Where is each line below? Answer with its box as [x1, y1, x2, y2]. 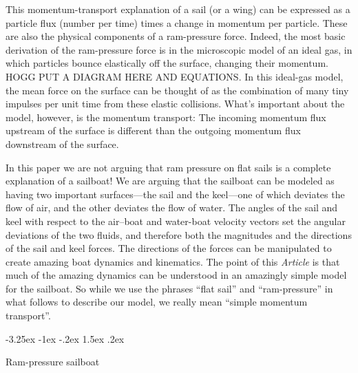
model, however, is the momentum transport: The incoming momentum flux [6, 109, 326, 124]
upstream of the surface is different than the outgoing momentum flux [6, 123, 301, 138]
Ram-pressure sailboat [6, 354, 100, 369]
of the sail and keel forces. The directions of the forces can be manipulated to [6, 241, 332, 255]
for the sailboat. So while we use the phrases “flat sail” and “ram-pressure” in [6, 281, 333, 295]
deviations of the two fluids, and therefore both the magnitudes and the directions [6, 227, 352, 242]
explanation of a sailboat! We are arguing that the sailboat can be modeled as [6, 173, 335, 188]
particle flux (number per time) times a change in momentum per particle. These [6, 15, 348, 30]
